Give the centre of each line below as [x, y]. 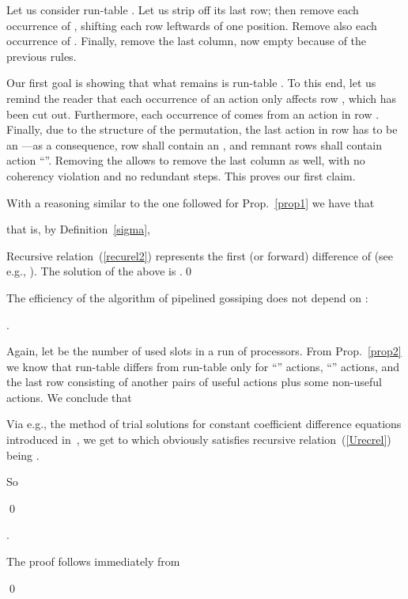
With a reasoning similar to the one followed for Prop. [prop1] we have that [191, 202]
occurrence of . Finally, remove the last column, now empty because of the [187, 41]
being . [23, 455]
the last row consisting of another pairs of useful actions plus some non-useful [194, 382]
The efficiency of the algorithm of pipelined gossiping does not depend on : [187, 297]
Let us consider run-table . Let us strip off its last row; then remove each [183, 9]
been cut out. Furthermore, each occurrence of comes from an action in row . [193, 114]
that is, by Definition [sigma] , [79, 229]
